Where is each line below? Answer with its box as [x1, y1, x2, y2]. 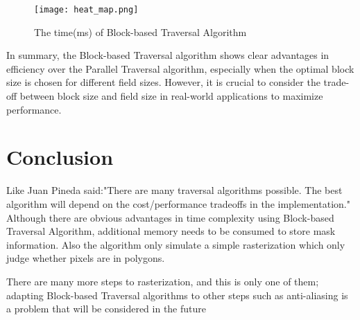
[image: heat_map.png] [34, 5, 139, 15]
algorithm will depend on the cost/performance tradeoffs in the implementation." [6, 196, 350, 211]
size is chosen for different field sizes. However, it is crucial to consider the [6, 75, 320, 89]
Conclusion [6, 143, 114, 171]
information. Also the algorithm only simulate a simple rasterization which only [6, 237, 345, 251]
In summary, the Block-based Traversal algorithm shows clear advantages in [6, 48, 329, 62]
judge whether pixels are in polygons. [6, 251, 165, 265]
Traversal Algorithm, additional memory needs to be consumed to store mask [6, 224, 336, 238]
